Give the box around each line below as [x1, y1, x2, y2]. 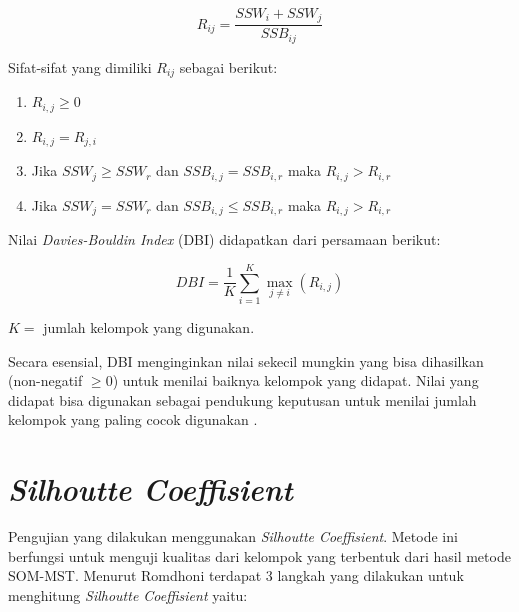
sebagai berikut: [179, 56, 278, 77]
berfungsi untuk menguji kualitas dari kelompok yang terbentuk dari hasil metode [8, 545, 511, 566]
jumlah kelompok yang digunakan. [43, 316, 255, 337]
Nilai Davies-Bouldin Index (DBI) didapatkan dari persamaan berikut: [8, 229, 441, 250]
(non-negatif [8, 370, 83, 391]
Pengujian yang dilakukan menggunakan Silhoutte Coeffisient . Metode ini [8, 526, 458, 547]
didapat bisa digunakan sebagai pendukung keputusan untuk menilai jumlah [8, 389, 477, 410]
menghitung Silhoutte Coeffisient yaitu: [8, 584, 248, 605]
